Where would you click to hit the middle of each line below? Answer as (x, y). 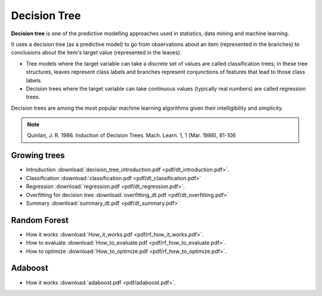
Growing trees (38, 155)
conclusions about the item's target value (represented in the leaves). (96, 53)
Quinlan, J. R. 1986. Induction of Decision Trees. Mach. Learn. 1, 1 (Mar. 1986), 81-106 (131, 135)
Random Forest (40, 220)
